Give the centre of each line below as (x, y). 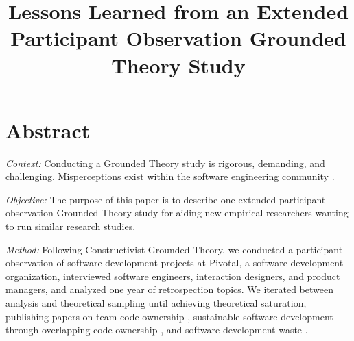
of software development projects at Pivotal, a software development (200, 263)
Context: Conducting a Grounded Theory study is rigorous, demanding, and (165, 163)
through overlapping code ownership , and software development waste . (157, 330)
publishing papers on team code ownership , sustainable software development (169, 316)
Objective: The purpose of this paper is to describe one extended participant (166, 199)
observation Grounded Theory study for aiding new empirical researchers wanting (177, 213)
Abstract (48, 130)
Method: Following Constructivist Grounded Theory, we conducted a (150, 249)
